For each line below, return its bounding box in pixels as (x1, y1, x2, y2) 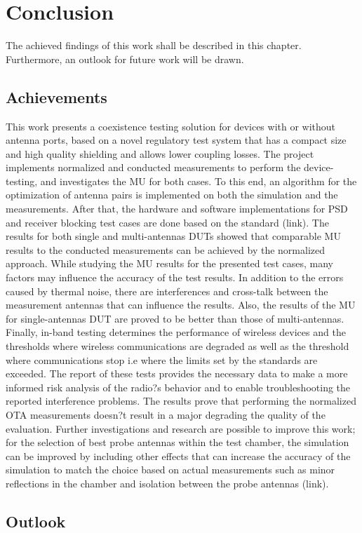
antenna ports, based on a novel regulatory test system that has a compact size (6, 133, 347, 147)
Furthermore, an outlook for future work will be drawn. (6, 51, 244, 66)
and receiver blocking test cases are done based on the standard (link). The (6, 215, 329, 229)
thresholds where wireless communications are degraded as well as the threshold (6, 339, 349, 353)
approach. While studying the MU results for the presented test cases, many (6, 256, 333, 271)
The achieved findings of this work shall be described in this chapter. (6, 38, 302, 53)
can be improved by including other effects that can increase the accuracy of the (6, 448, 351, 463)
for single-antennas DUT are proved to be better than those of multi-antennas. (6, 311, 344, 325)
